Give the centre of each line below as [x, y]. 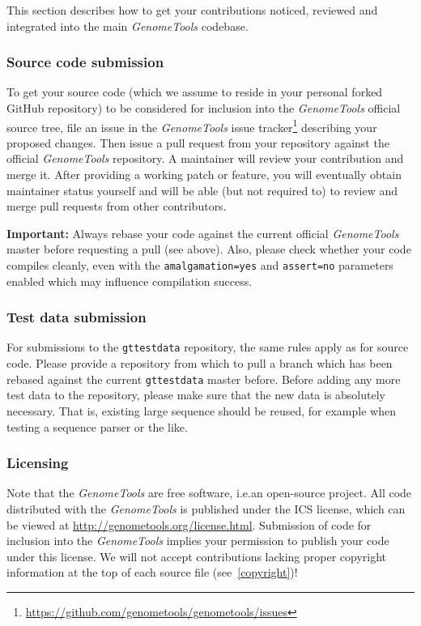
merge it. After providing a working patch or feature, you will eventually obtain [204, 175]
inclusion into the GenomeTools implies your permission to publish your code [198, 541]
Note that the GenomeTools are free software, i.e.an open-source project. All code [209, 493]
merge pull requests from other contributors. [117, 206]
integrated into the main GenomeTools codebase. [128, 26]
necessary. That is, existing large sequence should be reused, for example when [201, 410]
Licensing [38, 463]
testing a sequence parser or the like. [97, 426]
